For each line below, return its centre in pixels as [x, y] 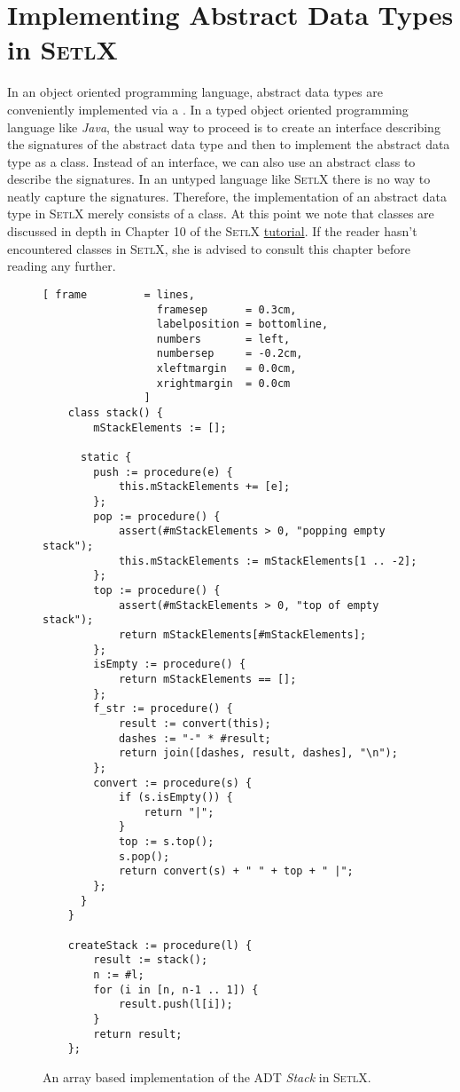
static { [106, 458]
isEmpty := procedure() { [170, 665]
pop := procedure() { [157, 516]
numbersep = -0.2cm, [230, 354]
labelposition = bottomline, [242, 324]
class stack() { [116, 413]
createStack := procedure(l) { [160, 945]
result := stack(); [151, 960]
